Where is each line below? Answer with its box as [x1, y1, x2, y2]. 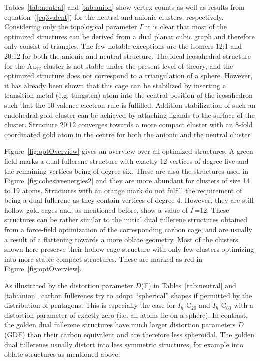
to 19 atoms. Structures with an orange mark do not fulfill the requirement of [4, 185, 242, 195]
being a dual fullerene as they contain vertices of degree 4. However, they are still [4, 195, 254, 205]
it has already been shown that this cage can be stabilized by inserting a [4, 80, 226, 90]
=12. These [194, 204, 229, 215]
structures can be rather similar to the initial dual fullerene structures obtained [4, 214, 248, 225]
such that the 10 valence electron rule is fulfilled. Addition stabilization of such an [4, 99, 256, 110]
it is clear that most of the [146, 21, 227, 32]
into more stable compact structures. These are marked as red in [4, 253, 203, 264]
